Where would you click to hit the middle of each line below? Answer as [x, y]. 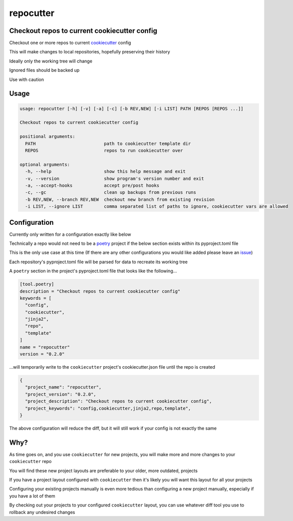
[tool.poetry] [37, 284]
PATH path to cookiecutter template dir [108, 143]
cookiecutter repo [30, 462]
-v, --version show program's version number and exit [115, 178]
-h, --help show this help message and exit [105, 172]
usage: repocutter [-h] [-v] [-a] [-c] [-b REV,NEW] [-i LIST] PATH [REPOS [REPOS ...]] [132, 108]
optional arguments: [45, 164]
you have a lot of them [32, 496]
